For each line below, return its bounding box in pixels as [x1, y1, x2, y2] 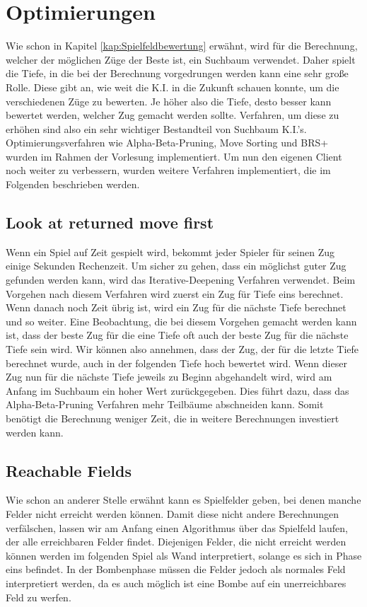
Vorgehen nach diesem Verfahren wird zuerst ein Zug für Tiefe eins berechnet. [6, 286, 344, 301]
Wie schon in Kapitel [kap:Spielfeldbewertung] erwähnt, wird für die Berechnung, [6, 38, 358, 53]
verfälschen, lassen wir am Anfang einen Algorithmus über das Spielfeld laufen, [6, 520, 348, 535]
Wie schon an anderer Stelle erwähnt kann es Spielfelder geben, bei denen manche [6, 492, 361, 507]
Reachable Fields [6, 459, 132, 481]
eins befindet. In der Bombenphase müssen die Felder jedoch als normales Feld [6, 562, 346, 577]
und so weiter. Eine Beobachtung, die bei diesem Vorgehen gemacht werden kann [6, 313, 357, 328]
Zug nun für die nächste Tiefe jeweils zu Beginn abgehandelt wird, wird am [6, 369, 332, 384]
